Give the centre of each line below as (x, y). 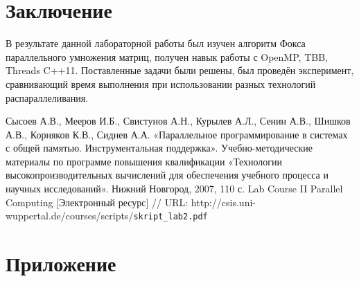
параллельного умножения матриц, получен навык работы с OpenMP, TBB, (167, 56)
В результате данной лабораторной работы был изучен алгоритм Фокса (156, 43)
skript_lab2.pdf (170, 217)
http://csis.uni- (223, 202)
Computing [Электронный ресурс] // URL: (97, 202)
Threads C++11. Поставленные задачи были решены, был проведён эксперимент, (180, 70)
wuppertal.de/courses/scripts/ (70, 216)
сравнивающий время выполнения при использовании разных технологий (161, 83)
